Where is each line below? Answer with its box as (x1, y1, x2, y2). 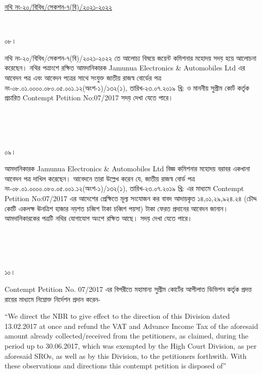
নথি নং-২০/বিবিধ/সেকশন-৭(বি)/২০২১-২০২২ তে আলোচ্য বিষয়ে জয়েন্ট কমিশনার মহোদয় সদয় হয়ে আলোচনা (5, 52, 256, 63)
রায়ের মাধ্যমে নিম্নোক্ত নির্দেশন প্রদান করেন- (5, 293, 101, 304)
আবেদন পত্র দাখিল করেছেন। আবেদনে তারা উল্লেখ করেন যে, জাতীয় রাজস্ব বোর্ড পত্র (5, 173, 195, 183)
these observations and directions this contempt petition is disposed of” (5, 360, 227, 371)
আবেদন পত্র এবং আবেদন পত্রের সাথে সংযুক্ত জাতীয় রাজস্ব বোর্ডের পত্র (5, 72, 162, 83)
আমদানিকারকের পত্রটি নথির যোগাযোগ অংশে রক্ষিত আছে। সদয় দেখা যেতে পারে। (5, 213, 193, 223)
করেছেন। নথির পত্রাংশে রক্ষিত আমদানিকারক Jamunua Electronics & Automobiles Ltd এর (5, 62, 245, 73)
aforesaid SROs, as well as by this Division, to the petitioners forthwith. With (5, 350, 247, 361)
